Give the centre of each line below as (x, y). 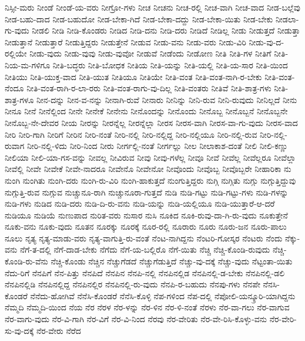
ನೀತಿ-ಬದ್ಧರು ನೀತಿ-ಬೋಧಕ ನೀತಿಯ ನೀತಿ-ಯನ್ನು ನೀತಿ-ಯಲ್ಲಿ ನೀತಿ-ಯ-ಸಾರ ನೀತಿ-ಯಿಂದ (170, 64)
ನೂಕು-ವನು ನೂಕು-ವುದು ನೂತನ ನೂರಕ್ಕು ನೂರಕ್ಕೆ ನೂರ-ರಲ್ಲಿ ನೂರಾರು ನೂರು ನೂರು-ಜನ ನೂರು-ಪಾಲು (146, 226)
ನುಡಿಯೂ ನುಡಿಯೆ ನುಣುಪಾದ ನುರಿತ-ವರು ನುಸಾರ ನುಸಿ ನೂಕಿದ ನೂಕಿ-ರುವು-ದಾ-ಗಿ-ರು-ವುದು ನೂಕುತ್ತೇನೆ (146, 215)
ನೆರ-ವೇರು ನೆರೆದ (58, 330)
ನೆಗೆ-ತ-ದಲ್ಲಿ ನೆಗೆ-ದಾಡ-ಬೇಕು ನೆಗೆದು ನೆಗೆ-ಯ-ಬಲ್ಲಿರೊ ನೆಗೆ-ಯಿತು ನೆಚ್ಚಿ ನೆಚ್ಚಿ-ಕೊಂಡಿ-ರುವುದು (145, 249)
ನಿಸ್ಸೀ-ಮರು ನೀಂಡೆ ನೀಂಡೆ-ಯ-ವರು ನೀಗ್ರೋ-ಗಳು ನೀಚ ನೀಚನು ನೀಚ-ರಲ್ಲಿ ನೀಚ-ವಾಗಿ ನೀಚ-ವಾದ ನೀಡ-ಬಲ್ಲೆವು (153, 7)
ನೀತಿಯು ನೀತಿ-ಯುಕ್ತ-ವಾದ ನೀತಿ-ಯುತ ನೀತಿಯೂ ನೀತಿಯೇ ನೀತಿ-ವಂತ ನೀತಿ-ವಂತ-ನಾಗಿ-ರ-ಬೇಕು (133, 76)
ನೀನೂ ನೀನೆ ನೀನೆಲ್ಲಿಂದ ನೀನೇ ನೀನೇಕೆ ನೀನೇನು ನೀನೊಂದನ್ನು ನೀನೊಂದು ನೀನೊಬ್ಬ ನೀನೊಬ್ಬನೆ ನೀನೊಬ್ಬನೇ (146, 111)
